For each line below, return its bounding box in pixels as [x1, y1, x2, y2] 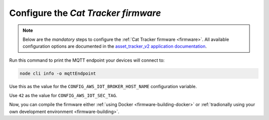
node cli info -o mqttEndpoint [19, 70, 97, 76]
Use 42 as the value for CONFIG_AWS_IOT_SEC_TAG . [9, 93, 118, 99]
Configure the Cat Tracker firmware [9, 7, 161, 18]
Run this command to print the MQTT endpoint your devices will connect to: [9, 57, 165, 63]
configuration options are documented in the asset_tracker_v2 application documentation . [22, 43, 207, 49]
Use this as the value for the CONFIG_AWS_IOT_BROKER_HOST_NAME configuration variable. [9, 83, 197, 89]
